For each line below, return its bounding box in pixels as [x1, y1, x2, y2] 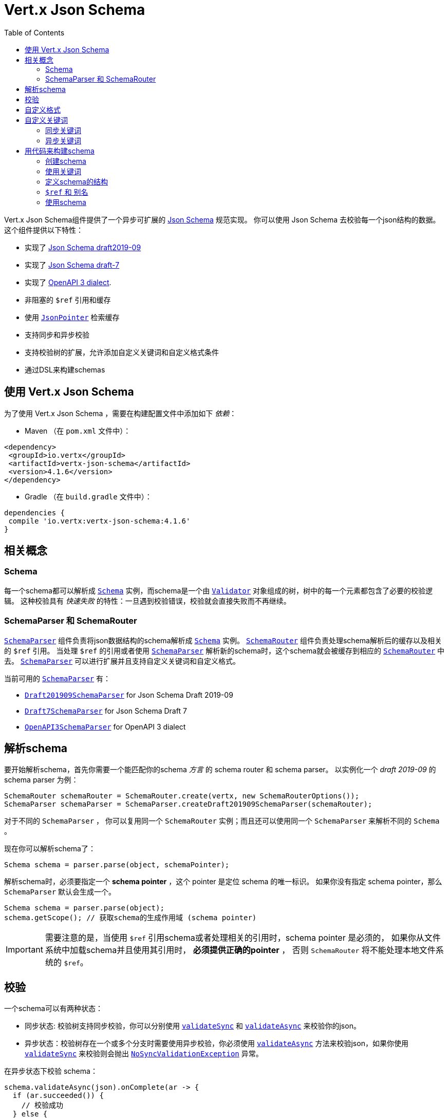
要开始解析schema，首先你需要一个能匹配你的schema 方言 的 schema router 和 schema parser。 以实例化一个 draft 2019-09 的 [4, 765, 436, 774]
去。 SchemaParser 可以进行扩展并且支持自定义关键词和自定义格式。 [4, 656, 240, 665]
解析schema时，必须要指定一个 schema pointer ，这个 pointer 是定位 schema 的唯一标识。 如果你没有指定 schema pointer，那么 [4, 877, 442, 886]
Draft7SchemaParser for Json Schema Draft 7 [25, 706, 187, 715]
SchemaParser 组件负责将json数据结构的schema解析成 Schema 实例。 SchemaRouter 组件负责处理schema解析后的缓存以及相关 [4, 636, 442, 645]
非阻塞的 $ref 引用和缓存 [25, 295, 111, 304]
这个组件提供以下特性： [4, 225, 83, 234]
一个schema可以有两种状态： [4, 1004, 103, 1013]
